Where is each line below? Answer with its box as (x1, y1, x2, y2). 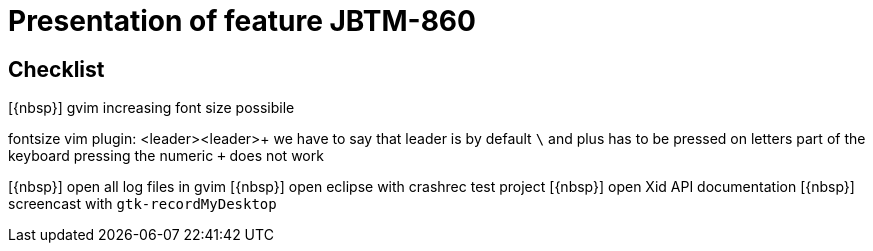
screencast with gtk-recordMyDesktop (8, 195, 277, 213)
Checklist (8, 56, 105, 82)
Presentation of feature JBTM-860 (8, 4, 476, 38)
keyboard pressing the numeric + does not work (8, 147, 324, 165)
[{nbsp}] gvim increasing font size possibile (8, 99, 295, 117)
